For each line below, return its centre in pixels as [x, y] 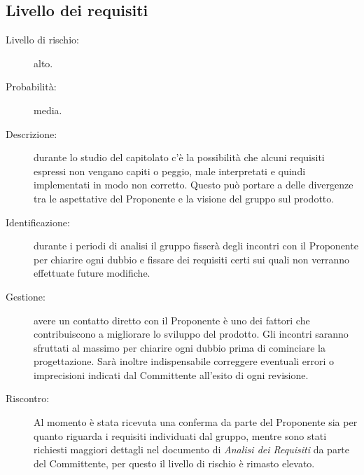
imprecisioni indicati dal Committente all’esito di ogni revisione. [171, 374]
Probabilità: [31, 87]
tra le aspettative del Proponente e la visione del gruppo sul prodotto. [184, 198]
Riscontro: [28, 398]
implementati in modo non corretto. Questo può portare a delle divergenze [194, 185]
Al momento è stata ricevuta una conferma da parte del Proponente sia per [196, 422]
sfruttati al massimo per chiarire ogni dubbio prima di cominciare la [180, 347]
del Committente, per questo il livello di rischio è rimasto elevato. [174, 463]
